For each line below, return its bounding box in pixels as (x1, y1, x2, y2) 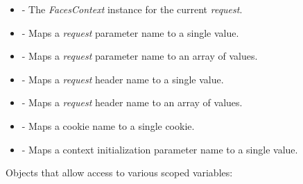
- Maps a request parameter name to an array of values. (21, 49, 258, 63)
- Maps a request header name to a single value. (21, 72, 224, 86)
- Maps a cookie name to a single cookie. (21, 118, 195, 133)
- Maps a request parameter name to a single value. (21, 25, 239, 40)
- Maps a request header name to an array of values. (21, 95, 243, 110)
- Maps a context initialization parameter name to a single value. (21, 142, 298, 156)
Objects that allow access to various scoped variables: (6, 165, 233, 180)
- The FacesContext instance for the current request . (21, 2, 243, 16)
